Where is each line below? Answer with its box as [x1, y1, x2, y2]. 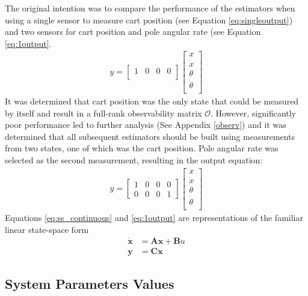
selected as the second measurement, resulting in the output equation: [5, 153, 263, 166]
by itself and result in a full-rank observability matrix [5, 106, 202, 119]
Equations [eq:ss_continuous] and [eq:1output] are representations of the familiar [5, 211, 303, 224]
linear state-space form [5, 223, 89, 235]
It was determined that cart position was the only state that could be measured [5, 95, 299, 107]
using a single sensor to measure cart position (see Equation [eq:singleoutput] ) [5, 13, 293, 26]
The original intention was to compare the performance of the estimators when [5, 2, 295, 14]
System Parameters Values [5, 274, 174, 293]
